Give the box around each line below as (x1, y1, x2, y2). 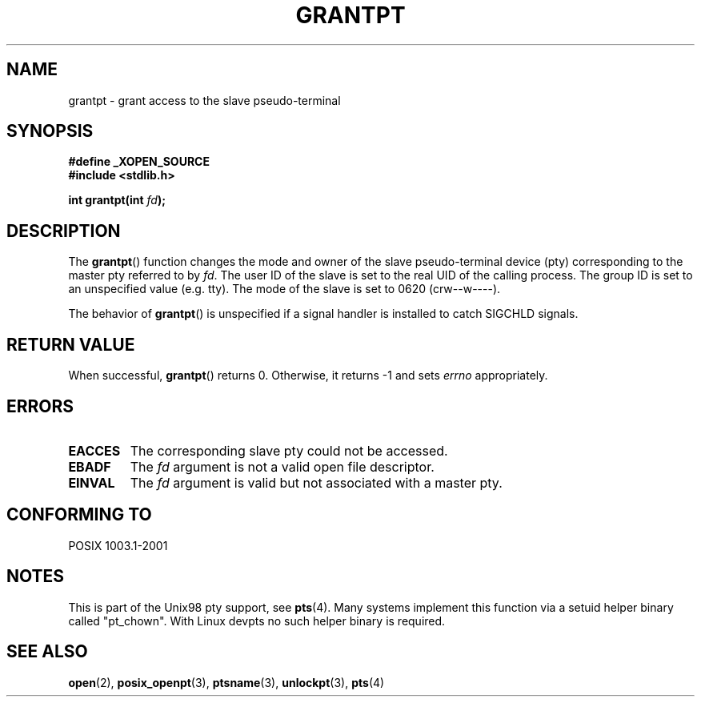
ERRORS (6, 396, 74, 416)
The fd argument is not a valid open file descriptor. (130, 458, 435, 475)
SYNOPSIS (6, 121, 94, 142)
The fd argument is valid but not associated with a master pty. (130, 474, 503, 491)
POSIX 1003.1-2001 (68, 538, 168, 552)
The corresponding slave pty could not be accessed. (130, 442, 448, 459)
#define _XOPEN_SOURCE (68, 155, 210, 169)
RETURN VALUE (6, 334, 135, 355)
